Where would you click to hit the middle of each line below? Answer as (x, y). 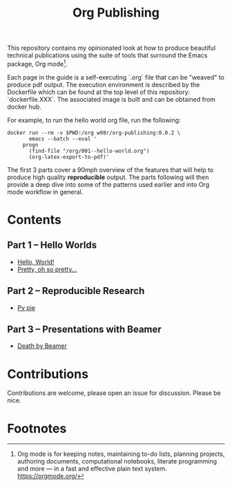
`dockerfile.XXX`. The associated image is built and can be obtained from (112, 99)
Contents (35, 220)
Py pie (26, 307)
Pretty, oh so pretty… (47, 269)
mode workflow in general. (45, 192)
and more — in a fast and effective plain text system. (92, 469)
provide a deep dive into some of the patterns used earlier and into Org (108, 184)
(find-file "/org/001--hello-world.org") (89, 151)
